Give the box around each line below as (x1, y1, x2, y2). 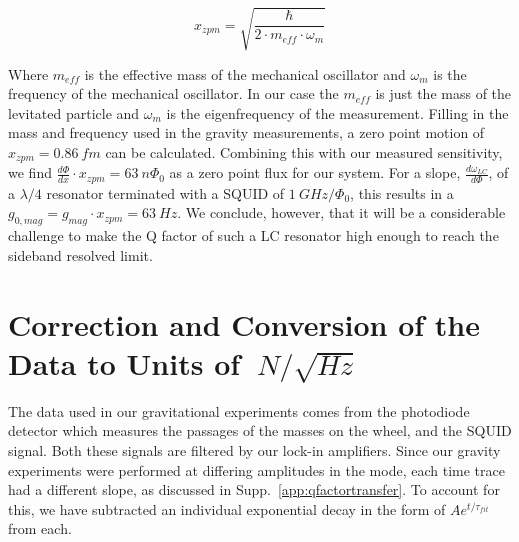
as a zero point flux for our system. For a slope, (169, 162, 461, 183)
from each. (8, 518, 72, 539)
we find (8, 162, 52, 183)
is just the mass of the (375, 83, 512, 104)
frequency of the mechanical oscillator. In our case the (8, 83, 339, 104)
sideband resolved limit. (8, 244, 153, 265)
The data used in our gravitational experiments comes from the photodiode (8, 400, 470, 421)
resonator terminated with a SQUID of (46, 182, 285, 203)
